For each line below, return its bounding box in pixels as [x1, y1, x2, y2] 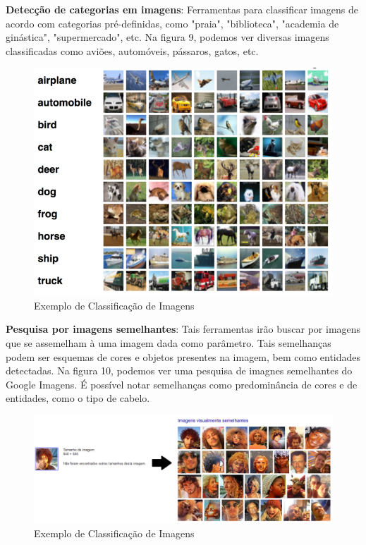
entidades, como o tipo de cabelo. [6, 391, 150, 405]
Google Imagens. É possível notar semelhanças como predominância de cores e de [6, 376, 358, 391]
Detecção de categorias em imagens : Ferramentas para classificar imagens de [6, 2, 359, 16]
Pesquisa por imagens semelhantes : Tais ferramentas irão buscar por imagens [6, 322, 361, 336]
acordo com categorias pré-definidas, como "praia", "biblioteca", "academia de [6, 16, 339, 30]
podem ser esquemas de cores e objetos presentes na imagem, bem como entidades [6, 349, 361, 364]
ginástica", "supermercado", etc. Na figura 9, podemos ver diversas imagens [6, 30, 329, 44]
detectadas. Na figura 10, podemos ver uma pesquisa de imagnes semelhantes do [6, 363, 353, 378]
